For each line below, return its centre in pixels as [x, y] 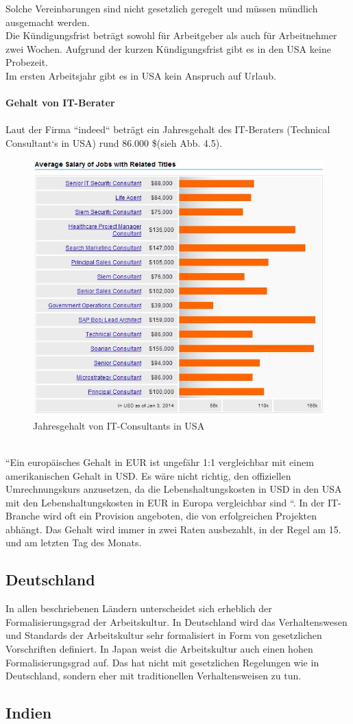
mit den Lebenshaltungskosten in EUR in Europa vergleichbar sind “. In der [165, 502]
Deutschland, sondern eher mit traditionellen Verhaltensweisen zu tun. [154, 676]
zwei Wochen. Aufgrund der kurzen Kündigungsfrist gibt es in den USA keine [168, 48]
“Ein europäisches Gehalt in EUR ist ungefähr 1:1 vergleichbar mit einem [160, 462]
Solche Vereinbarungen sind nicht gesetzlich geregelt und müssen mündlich [162, 8]
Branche [23, 516]
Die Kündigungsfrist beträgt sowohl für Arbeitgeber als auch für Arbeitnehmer [171, 35]
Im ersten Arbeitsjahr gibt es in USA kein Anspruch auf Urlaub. [141, 75]
